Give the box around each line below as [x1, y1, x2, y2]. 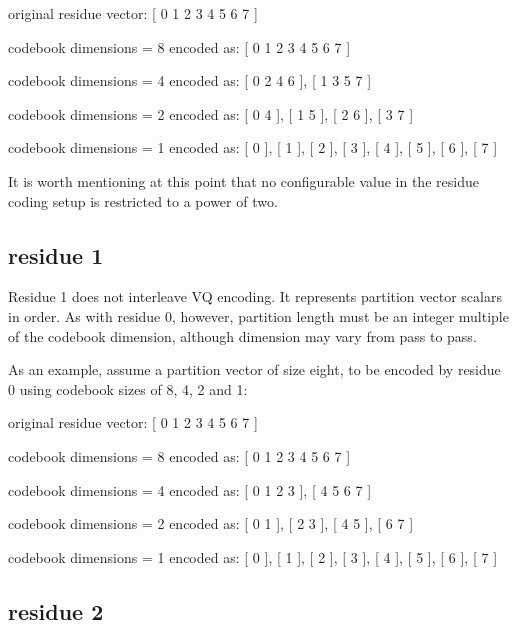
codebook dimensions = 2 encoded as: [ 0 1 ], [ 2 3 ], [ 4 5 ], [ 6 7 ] [8, 513, 414, 534]
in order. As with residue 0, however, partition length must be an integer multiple [8, 305, 509, 326]
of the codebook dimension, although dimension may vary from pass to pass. [8, 325, 477, 346]
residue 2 [8, 595, 104, 626]
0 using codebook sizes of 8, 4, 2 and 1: [8, 378, 248, 399]
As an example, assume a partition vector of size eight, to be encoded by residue [8, 359, 501, 380]
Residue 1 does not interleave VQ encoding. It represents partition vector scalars [8, 286, 502, 307]
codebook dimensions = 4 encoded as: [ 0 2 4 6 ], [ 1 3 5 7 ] [8, 70, 372, 91]
